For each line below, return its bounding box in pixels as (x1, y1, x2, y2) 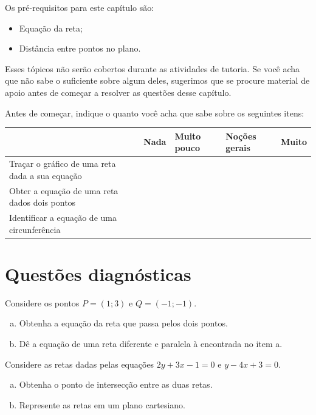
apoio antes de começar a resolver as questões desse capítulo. (5, 86, 232, 98)
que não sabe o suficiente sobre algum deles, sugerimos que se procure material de (5, 74, 310, 87)
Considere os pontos (5, 296, 80, 309)
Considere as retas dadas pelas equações (5, 357, 154, 370)
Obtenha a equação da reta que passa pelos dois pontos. (19, 317, 228, 329)
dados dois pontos (9, 196, 76, 209)
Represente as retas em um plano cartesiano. (19, 398, 185, 411)
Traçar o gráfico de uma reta (9, 157, 116, 170)
